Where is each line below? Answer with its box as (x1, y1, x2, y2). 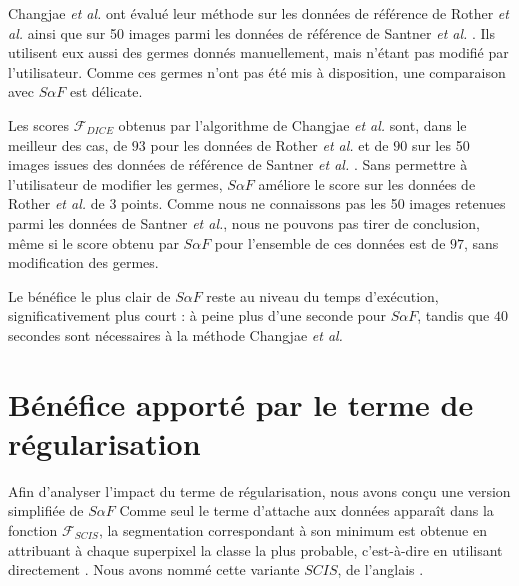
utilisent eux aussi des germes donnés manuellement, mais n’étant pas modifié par (8, 42, 509, 63)
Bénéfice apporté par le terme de (8, 383, 474, 424)
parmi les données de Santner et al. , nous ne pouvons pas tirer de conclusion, (8, 212, 480, 233)
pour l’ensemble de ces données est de (214, 232, 446, 253)
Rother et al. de (8, 193, 105, 214)
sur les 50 (411, 134, 470, 155)
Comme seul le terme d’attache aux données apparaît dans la (119, 500, 494, 521)
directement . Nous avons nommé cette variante (8, 559, 300, 580)
